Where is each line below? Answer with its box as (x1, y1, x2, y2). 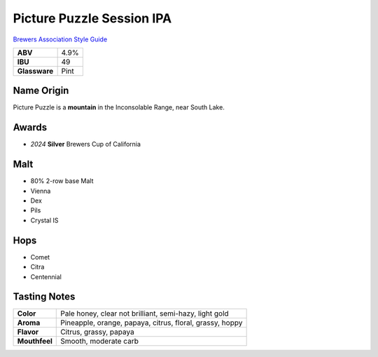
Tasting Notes (13, 291, 76, 303)
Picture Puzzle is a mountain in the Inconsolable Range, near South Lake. (13, 103, 225, 112)
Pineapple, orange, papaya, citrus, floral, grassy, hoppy (60, 318, 243, 328)
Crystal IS (30, 216, 59, 224)
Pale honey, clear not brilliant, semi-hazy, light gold (60, 309, 229, 318)
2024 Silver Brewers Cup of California (30, 140, 141, 149)
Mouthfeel (17, 337, 52, 346)
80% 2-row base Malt (30, 177, 94, 185)
